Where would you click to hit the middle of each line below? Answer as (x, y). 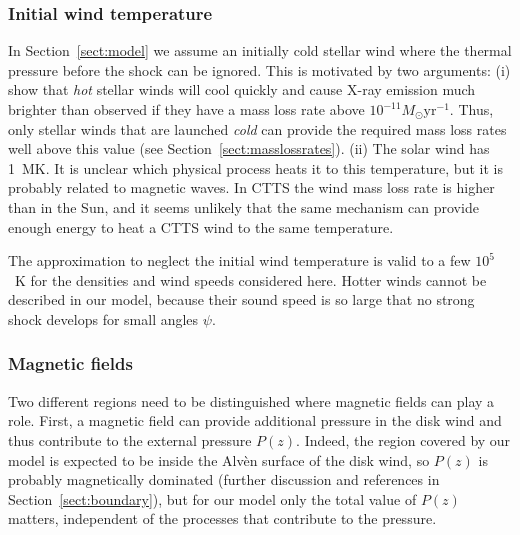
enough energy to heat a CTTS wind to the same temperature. (201, 226)
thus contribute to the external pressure (130, 439)
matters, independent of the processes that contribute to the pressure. (222, 518)
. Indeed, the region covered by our (403, 439)
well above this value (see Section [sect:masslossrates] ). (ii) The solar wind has (249, 148)
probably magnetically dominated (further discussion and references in (224, 479)
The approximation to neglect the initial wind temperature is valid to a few (239, 260)
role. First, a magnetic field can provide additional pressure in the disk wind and (255, 420)
